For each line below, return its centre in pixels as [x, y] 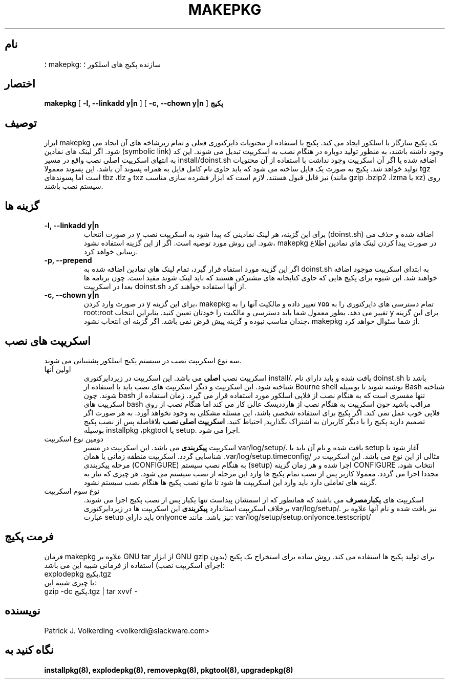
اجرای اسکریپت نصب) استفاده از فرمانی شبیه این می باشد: [134, 565]
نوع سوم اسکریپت [72, 491]
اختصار [20, 84]
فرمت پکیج [29, 537]
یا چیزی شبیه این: [70, 582]
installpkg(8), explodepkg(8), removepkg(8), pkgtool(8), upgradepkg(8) [169, 670]
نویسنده [23, 611]
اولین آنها [58, 369]
